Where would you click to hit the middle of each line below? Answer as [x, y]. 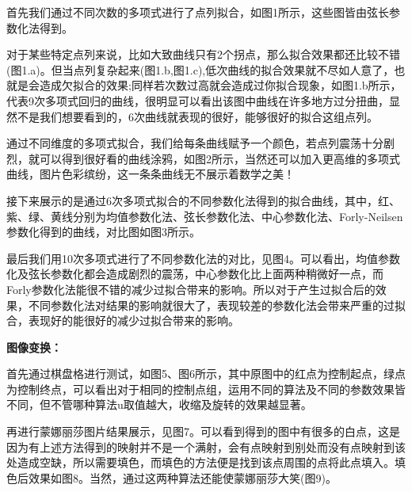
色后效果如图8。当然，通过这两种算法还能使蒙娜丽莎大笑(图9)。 [172, 477]
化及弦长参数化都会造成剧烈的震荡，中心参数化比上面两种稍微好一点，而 [195, 274]
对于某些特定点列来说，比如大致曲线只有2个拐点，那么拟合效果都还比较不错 [203, 54]
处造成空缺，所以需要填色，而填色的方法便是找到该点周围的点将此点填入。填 [206, 462]
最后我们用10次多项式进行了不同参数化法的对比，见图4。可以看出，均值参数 [203, 258]
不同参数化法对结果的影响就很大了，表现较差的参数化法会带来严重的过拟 [217, 305]
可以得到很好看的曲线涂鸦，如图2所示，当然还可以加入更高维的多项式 [219, 158]
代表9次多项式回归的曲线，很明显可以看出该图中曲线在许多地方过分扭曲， [198, 100]
